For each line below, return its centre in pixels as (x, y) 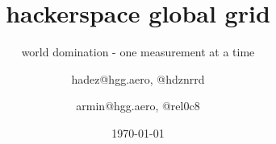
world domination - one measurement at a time (138, 52)
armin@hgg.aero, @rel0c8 (138, 106)
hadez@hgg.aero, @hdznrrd (138, 78)
